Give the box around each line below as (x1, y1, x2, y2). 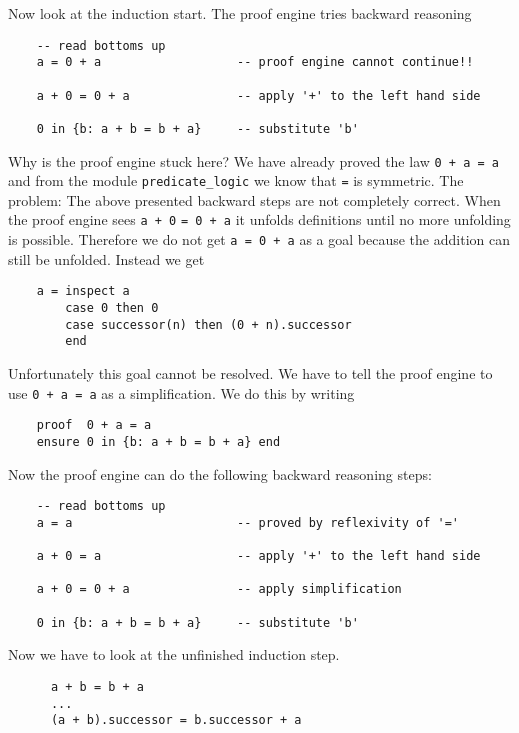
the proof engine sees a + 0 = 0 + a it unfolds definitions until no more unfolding (8, 209, 511, 230)
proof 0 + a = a (36, 418, 152, 433)
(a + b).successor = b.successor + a (50, 713, 302, 728)
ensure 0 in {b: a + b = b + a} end (36, 434, 281, 449)
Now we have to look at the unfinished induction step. (8, 644, 340, 665)
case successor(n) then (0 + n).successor (65, 317, 352, 332)
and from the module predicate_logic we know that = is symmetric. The (8, 170, 464, 191)
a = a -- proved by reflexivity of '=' (36, 515, 460, 530)
